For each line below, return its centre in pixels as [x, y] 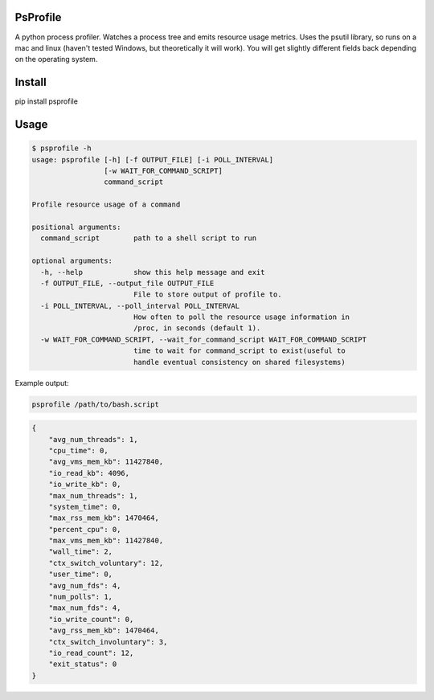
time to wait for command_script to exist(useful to [239, 351]
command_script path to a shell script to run [149, 238]
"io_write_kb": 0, [85, 485]
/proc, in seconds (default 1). [197, 328]
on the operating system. [56, 59]
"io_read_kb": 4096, [89, 473]
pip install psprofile [46, 101]
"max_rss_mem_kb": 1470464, [104, 518]
